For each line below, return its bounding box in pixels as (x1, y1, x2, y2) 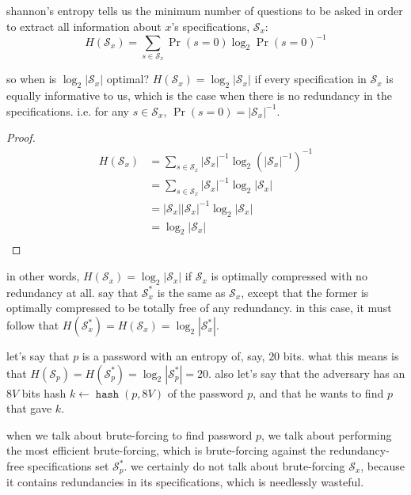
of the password (167, 384, 244, 401)
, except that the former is (241, 284, 369, 300)
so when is (6, 70, 57, 87)
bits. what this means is (283, 348, 399, 364)
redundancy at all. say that (6, 284, 139, 300)
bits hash (21, 384, 67, 401)
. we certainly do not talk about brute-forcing (124, 458, 345, 474)
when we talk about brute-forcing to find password (6, 426, 253, 443)
